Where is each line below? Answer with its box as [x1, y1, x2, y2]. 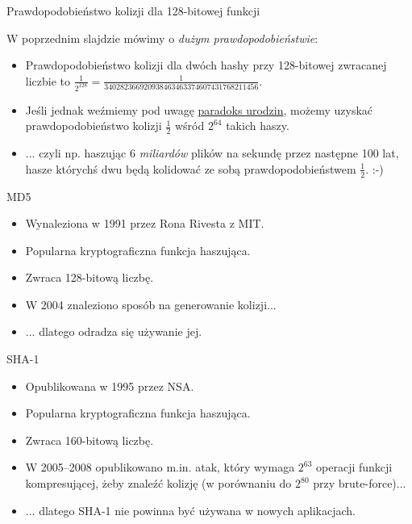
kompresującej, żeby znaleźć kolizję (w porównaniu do [25, 475, 292, 492]
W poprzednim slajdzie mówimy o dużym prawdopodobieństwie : [6, 29, 318, 46]
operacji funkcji [316, 459, 393, 476]
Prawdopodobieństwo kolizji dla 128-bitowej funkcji [6, 2, 260, 19]
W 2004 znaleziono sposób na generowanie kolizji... [25, 296, 277, 312]
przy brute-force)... [313, 475, 406, 492]
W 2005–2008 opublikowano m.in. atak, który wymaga [25, 459, 295, 476]
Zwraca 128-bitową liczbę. [25, 269, 154, 286]
